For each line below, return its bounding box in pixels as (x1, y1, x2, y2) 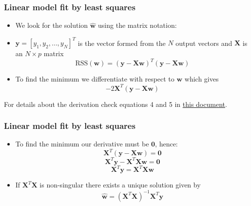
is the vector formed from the (77, 38, 166, 48)
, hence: (155, 139, 178, 149)
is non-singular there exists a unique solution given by (39, 180, 201, 190)
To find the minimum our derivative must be (15, 139, 149, 149)
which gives (184, 74, 219, 84)
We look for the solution (15, 20, 88, 30)
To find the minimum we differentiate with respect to (15, 74, 174, 84)
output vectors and (175, 38, 232, 48)
